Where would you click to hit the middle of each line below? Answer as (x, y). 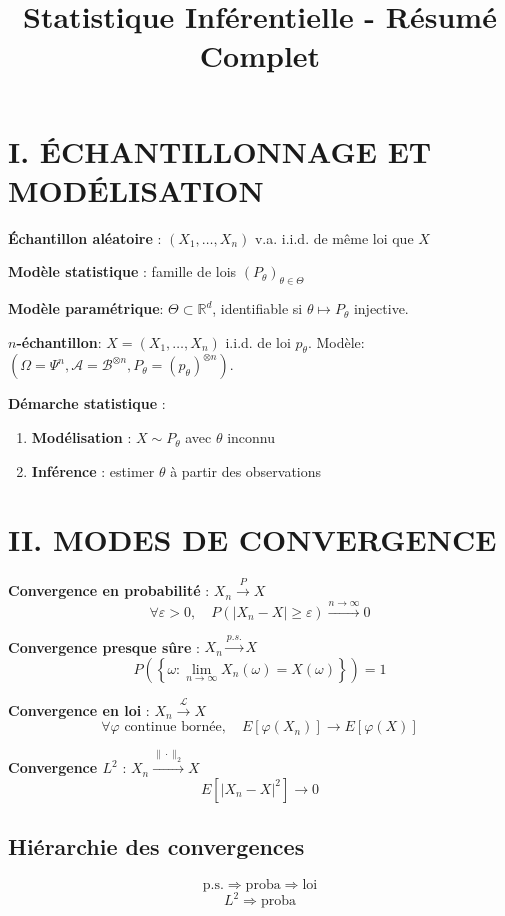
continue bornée (173, 727)
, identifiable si (257, 308)
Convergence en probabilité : (109, 590)
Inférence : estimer (93, 470)
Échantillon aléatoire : (85, 237)
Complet (260, 55)
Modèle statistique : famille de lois (122, 271)
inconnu (251, 437)
